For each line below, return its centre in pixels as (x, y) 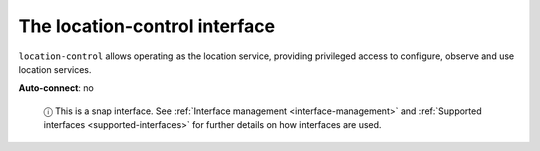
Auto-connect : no (56, 88)
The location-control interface (146, 26)
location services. (55, 69)
